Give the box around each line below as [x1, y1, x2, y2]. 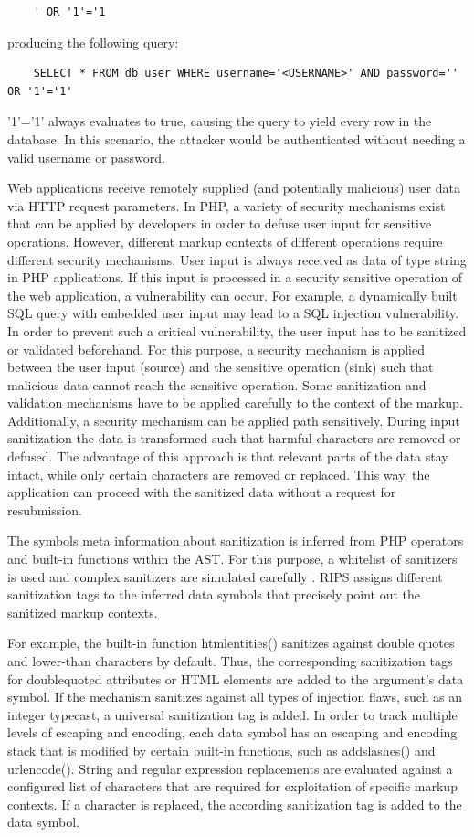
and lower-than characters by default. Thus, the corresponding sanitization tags [7, 652, 453, 670]
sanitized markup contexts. [7, 602, 158, 621]
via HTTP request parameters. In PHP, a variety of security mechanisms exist [7, 196, 446, 215]
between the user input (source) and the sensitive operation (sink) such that [7, 357, 434, 376]
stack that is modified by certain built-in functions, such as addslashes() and [7, 740, 436, 759]
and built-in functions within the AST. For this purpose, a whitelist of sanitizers [7, 549, 458, 568]
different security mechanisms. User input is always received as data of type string [7, 249, 467, 269]
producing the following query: [7, 32, 179, 51]
